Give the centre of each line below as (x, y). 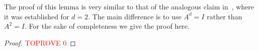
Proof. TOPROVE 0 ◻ (40, 42)
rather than (225, 16)
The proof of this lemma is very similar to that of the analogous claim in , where (129, 6)
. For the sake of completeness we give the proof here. (107, 26)
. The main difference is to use (135, 16)
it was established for (37, 16)
